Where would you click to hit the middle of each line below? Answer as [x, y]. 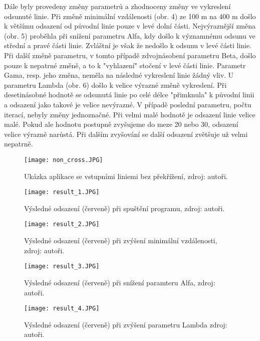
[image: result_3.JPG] [62, 267]
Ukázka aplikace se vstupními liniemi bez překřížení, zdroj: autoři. [126, 176]
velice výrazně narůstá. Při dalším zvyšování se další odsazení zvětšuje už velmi [126, 134]
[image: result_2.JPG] [62, 224]
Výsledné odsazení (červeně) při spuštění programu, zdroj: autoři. [124, 208]
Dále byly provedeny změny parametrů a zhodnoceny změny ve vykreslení [117, 6]
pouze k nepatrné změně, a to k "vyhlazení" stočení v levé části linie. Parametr [125, 65]
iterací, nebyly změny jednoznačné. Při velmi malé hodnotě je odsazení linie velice [130, 114]
